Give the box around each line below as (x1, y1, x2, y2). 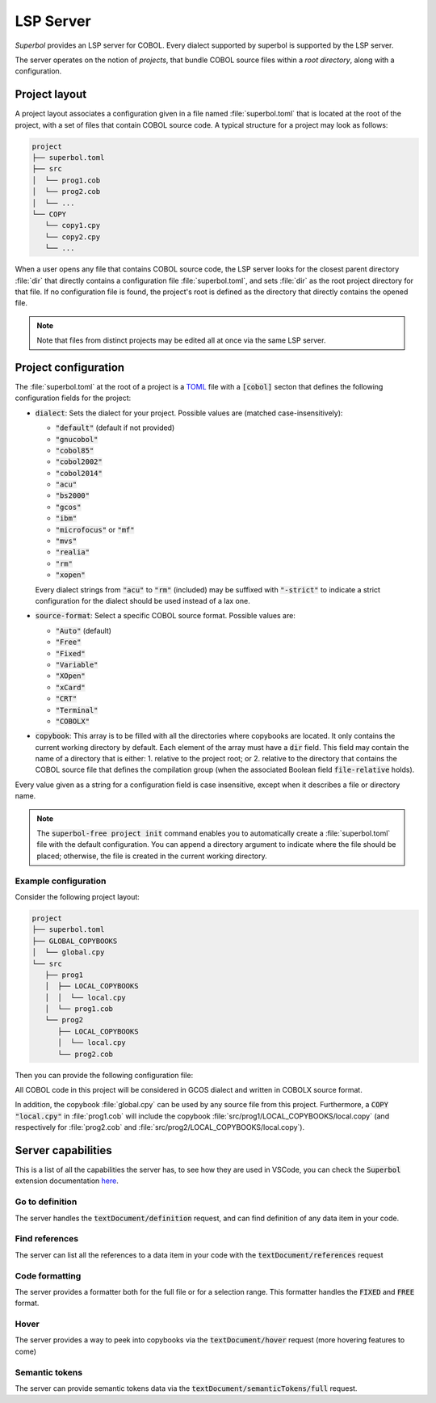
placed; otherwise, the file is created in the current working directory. (36, 851, 267, 861)
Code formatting (15, 1270, 82, 1281)
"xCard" (55, 683, 86, 692)
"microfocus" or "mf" (55, 525, 135, 534)
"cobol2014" (55, 469, 103, 478)
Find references (15, 1233, 79, 1245)
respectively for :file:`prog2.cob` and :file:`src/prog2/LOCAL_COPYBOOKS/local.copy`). (15, 1123, 305, 1132)
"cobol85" (55, 445, 94, 455)
